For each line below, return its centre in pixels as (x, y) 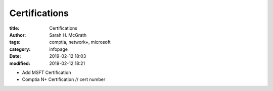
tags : (15, 42)
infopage (59, 49)
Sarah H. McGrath (68, 35)
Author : (18, 35)
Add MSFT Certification (47, 72)
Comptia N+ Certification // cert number (64, 79)
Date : (15, 56)
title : (14, 28)
